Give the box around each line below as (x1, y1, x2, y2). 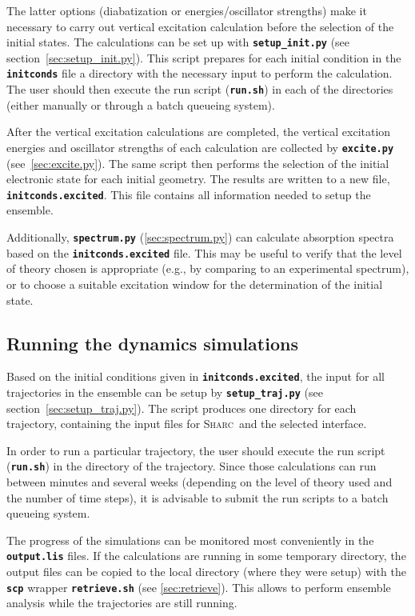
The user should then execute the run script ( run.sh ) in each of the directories (6, 81, 393, 98)
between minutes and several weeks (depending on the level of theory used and (6, 474, 393, 490)
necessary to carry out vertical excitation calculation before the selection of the (6, 18, 394, 34)
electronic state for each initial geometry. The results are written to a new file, (6, 170, 390, 187)
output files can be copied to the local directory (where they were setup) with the (6, 563, 407, 580)
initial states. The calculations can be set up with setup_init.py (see (6, 34, 350, 50)
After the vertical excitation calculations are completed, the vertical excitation (6, 123, 391, 140)
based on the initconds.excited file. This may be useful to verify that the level (6, 244, 402, 261)
